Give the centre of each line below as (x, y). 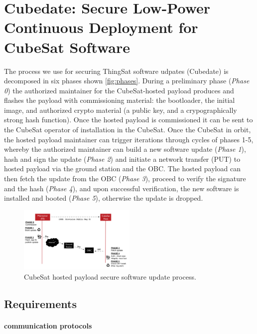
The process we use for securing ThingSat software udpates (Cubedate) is (116, 71)
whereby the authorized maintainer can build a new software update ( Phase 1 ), (125, 149)
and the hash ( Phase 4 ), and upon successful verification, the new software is (122, 188)
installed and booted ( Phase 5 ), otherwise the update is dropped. (104, 198)
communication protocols (48, 325)
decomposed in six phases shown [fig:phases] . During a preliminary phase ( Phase (127, 81)
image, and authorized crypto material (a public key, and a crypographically (121, 110)
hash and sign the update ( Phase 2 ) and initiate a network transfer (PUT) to (122, 159)
